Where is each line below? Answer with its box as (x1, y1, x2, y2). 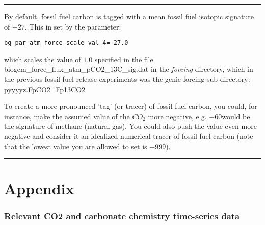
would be (222, 110, 250, 121)
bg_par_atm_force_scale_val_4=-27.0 (4, 39, 128, 47)
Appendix (4, 178, 74, 199)
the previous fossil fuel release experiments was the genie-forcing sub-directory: (4, 74, 250, 85)
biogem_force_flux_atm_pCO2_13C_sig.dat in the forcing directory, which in (4, 64, 253, 74)
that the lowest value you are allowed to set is (4, 140, 147, 151)
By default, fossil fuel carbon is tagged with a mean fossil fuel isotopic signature (4, 11, 254, 21)
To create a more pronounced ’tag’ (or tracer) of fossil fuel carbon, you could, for (4, 101, 257, 111)
